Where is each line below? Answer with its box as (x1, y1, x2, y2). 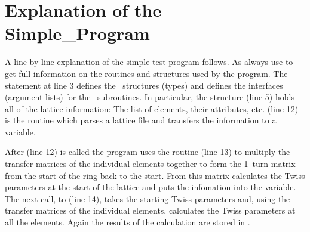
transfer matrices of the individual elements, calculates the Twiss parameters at (5, 204, 296, 216)
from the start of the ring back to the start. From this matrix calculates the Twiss (5, 169, 305, 181)
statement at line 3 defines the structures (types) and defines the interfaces (5, 79, 283, 91)
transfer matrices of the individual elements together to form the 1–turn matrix (5, 157, 296, 170)
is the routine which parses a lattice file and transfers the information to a (5, 114, 277, 126)
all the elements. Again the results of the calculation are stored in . (5, 216, 250, 228)
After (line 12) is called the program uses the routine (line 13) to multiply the (5, 146, 290, 158)
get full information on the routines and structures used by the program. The (5, 67, 288, 79)
